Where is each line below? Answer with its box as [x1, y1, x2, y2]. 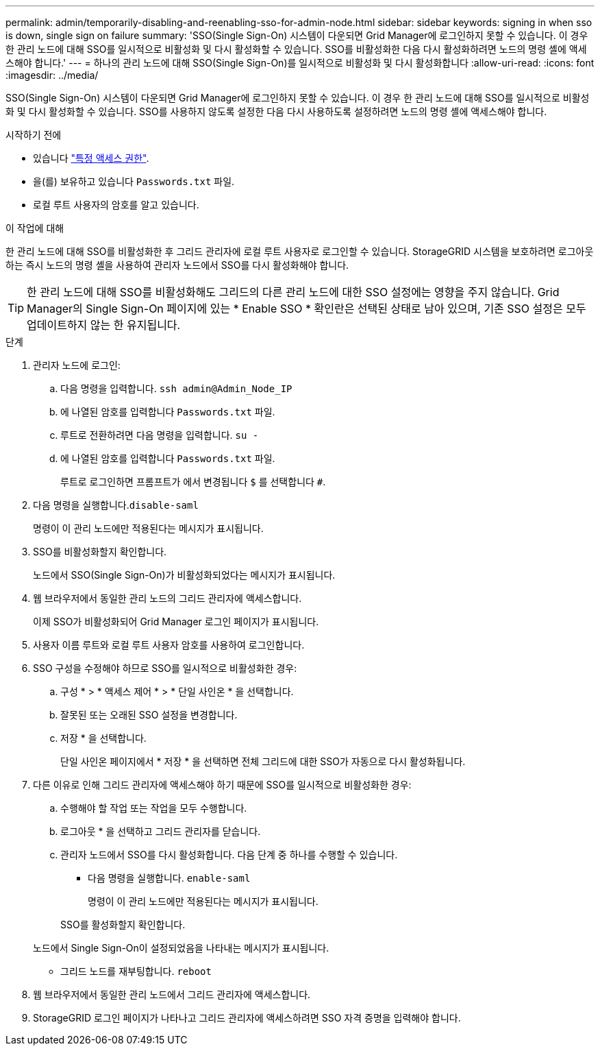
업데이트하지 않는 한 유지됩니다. [27, 318, 181, 332]
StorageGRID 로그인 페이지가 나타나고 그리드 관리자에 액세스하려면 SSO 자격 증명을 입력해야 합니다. [33, 1012, 461, 1024]
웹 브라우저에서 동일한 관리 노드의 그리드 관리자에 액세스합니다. [33, 592, 302, 604]
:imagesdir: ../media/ [5, 69, 99, 81]
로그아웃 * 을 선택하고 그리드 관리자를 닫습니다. [60, 825, 261, 837]
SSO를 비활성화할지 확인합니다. [33, 546, 167, 557]
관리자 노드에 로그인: [33, 359, 121, 371]
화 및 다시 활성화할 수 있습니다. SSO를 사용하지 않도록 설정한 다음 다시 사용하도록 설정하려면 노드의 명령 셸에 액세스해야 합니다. [5, 106, 547, 117]
